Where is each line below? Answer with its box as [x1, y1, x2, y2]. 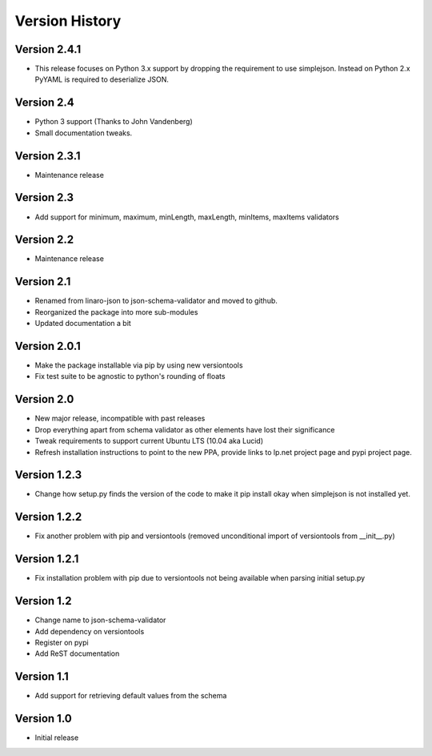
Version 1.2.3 [14, 468, 82, 482]
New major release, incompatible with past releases [34, 413, 206, 424]
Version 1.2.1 [14, 553, 79, 566]
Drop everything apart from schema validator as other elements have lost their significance [34, 424, 335, 434]
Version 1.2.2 [14, 510, 82, 524]
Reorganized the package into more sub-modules [34, 307, 198, 316]
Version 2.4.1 [14, 42, 82, 56]
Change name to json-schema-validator [34, 615, 166, 625]
